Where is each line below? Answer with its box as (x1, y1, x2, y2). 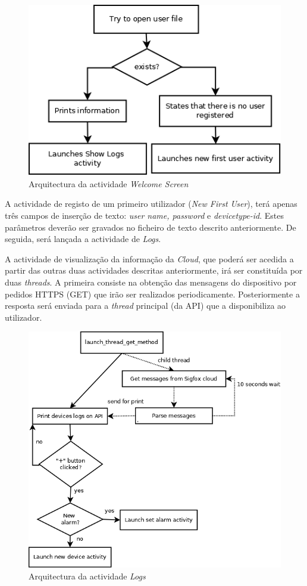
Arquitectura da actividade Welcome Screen (29, 177, 189, 190)
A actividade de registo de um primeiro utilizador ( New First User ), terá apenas (5, 197, 297, 210)
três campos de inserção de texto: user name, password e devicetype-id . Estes (5, 209, 284, 221)
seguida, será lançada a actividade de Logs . (5, 232, 161, 245)
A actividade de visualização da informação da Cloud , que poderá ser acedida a (5, 252, 294, 265)
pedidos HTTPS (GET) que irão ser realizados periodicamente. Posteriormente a (5, 287, 300, 300)
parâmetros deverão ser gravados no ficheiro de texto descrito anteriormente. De (5, 221, 296, 233)
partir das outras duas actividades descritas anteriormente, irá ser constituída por (5, 264, 303, 277)
